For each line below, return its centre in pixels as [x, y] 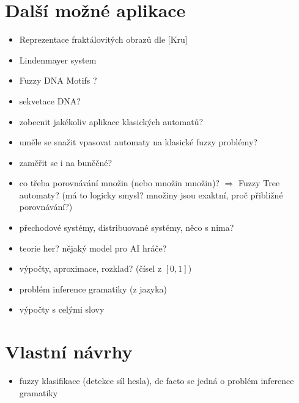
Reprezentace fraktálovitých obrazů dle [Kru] [103, 39]
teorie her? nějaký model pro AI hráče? [93, 248]
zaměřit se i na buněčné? [66, 162]
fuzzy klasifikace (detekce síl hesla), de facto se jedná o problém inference [157, 381]
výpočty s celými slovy [62, 309]
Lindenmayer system [58, 60]
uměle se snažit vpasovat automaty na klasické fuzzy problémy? [138, 142]
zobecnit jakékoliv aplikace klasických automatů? [111, 121]
